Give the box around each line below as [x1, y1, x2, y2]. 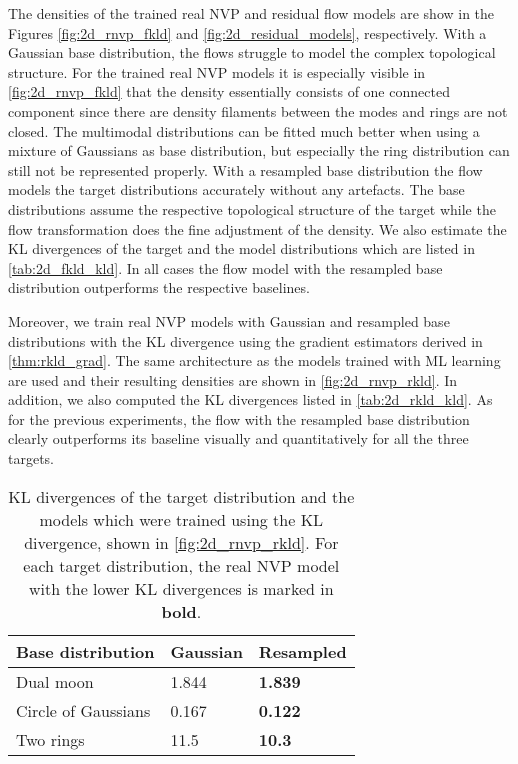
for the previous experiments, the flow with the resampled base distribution [8, 408, 470, 429]
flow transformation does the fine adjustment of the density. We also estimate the [8, 218, 507, 239]
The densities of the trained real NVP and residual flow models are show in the [8, 3, 495, 23]
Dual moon [16, 669, 94, 693]
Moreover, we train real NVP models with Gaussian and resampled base [8, 310, 450, 331]
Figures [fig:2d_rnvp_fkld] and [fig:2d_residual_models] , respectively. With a [8, 22, 487, 43]
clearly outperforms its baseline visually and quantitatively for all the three [8, 428, 469, 449]
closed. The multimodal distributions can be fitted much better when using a [8, 120, 480, 141]
